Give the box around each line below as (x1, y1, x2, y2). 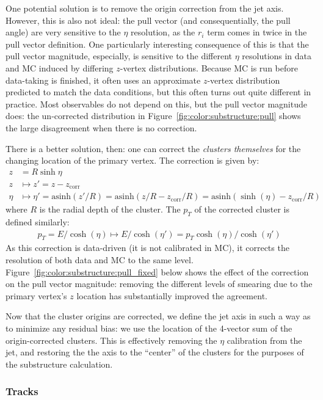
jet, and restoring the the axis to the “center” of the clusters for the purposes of (5, 346, 304, 358)
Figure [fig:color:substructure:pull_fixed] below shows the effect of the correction (5, 265, 309, 278)
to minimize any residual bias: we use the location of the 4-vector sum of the (5, 322, 292, 335)
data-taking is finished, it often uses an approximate (5, 73, 201, 86)
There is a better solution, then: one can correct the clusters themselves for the (5, 142, 301, 155)
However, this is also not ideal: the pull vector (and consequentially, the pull (5, 13, 291, 26)
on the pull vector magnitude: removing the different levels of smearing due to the (5, 277, 313, 290)
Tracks (5, 384, 38, 399)
